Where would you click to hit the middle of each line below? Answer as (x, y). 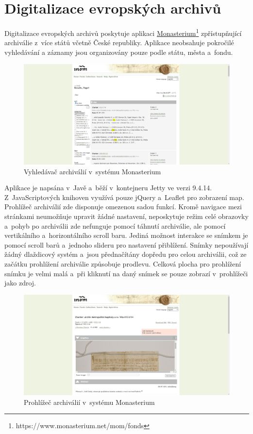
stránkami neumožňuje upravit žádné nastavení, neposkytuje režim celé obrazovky (126, 216)
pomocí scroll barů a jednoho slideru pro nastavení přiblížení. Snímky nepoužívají (126, 244)
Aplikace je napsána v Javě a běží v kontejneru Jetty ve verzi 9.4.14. (108, 188)
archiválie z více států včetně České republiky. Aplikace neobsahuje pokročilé (119, 42)
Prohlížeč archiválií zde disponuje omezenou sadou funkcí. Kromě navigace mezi (123, 207)
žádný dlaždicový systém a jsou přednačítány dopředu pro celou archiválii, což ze (126, 254)
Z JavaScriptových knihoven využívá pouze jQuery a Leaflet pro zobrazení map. (124, 197)
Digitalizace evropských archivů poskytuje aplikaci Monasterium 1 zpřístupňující (123, 32)
